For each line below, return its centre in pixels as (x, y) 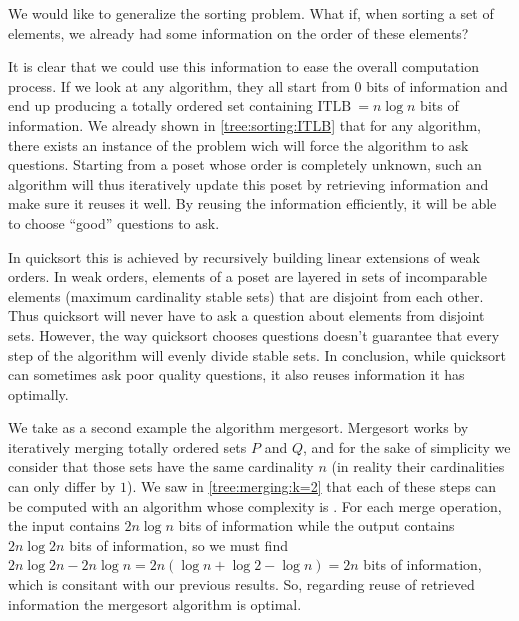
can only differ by (62, 486)
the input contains (64, 525)
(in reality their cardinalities (418, 466)
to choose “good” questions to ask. (114, 222)
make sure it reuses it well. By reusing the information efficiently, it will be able (252, 203)
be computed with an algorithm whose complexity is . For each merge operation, (255, 505)
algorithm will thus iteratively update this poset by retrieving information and (248, 183)
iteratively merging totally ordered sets (127, 446)
